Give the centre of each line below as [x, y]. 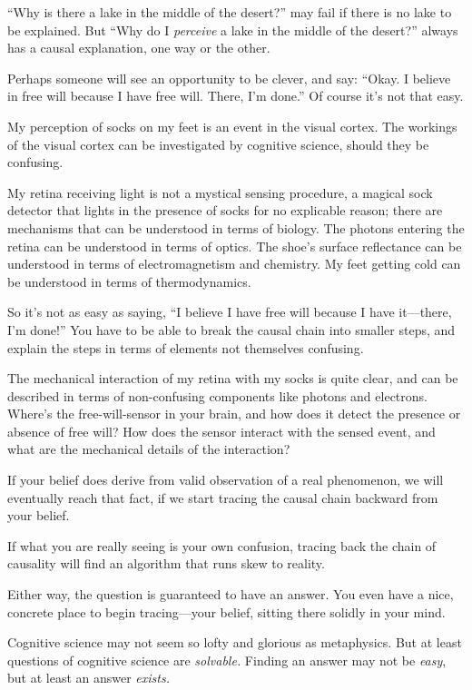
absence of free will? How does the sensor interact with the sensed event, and [221, 431]
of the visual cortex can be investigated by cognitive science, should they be [218, 144]
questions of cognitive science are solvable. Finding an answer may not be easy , [227, 660]
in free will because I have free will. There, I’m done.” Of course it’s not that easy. [236, 96]
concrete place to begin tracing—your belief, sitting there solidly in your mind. [226, 611]
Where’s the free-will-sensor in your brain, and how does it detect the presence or [234, 414]
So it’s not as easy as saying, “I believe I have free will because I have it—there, [230, 312]
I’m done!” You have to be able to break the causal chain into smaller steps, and [231, 329]
